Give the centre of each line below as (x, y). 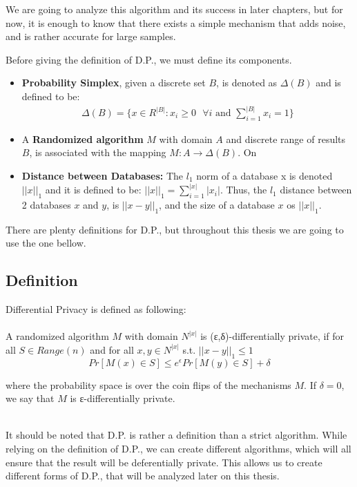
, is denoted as (247, 83)
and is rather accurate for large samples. (91, 36)
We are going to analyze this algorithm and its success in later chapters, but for (174, 9)
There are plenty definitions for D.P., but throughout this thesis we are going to (175, 229)
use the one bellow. (46, 243)
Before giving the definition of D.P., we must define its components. (149, 59)
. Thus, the (243, 190)
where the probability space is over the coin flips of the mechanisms (148, 384)
